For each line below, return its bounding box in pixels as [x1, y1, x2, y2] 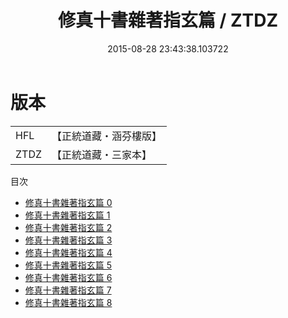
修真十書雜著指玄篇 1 [24, 209, 111, 221]
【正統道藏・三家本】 [51, 147, 153, 161]
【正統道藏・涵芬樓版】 [51, 129, 163, 143]
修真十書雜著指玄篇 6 [24, 271, 113, 283]
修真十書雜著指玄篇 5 [24, 259, 113, 271]
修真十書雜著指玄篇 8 [24, 296, 113, 308]
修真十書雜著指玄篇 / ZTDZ [57, 9, 279, 32]
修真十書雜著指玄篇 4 [24, 246, 113, 258]
